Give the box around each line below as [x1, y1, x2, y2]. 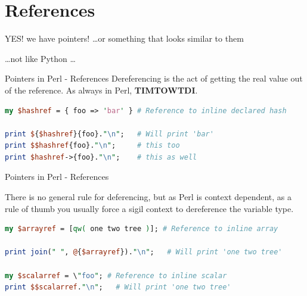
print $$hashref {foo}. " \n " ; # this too [5, 141, 180, 150]
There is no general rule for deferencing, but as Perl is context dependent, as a [5, 191, 292, 203]
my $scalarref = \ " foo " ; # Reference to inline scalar [5, 271, 227, 280]
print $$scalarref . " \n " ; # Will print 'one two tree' [5, 283, 231, 292]
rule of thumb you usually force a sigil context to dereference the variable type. [5, 202, 294, 214]
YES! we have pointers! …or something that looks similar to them [5, 32, 244, 45]
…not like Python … [5, 52, 76, 64]
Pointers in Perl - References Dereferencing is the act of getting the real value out [5, 72, 303, 85]
